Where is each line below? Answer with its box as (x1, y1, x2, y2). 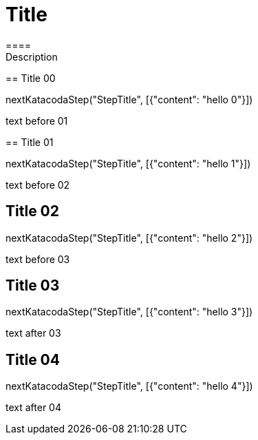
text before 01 (6, 114, 68, 127)
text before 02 (6, 178, 70, 191)
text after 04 (6, 401, 61, 414)
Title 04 (6, 350, 60, 368)
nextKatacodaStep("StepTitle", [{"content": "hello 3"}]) (6, 306, 253, 318)
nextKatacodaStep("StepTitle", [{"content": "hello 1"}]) (6, 157, 251, 169)
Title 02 (6, 202, 60, 220)
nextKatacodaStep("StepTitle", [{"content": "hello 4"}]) (6, 380, 253, 392)
